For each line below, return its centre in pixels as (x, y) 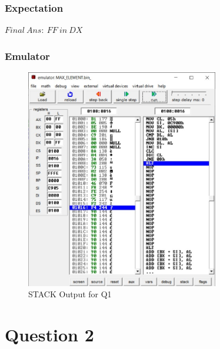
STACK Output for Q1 (70, 294)
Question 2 (49, 335)
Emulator (27, 56)
